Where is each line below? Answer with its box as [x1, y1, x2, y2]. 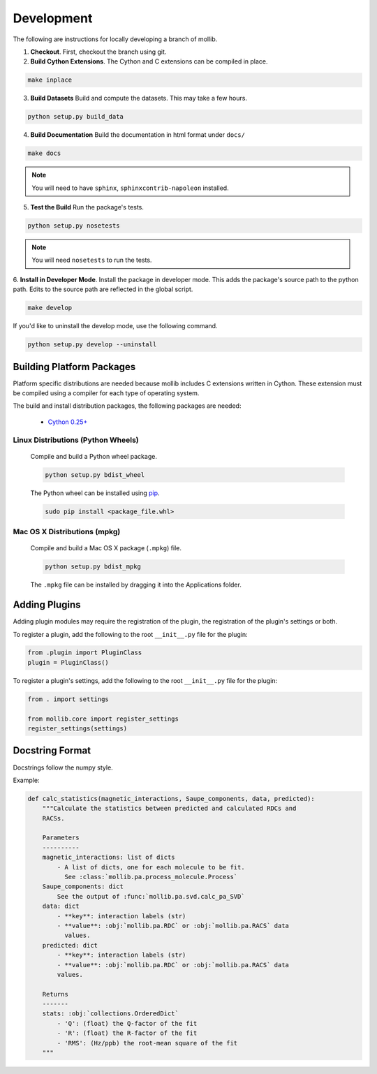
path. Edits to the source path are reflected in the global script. [13, 285, 193, 293]
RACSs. [42, 814, 65, 822]
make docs [27, 149, 61, 157]
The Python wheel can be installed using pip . [30, 489, 160, 497]
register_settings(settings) [27, 725, 128, 733]
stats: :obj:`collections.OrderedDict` [42, 1010, 179, 1017]
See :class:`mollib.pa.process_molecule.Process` [64, 873, 238, 881]
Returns [42, 990, 69, 998]
